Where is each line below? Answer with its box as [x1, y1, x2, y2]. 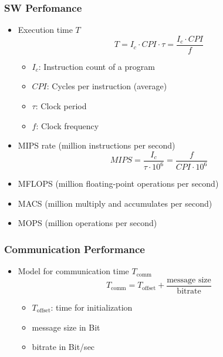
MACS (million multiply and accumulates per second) [18, 197, 212, 209]
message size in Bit [32, 321, 100, 333]
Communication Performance [4, 241, 145, 256]
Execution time [18, 23, 73, 36]
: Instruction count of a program [38, 60, 155, 72]
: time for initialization [50, 301, 133, 313]
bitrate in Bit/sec [32, 341, 95, 353]
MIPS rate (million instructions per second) [18, 139, 175, 151]
